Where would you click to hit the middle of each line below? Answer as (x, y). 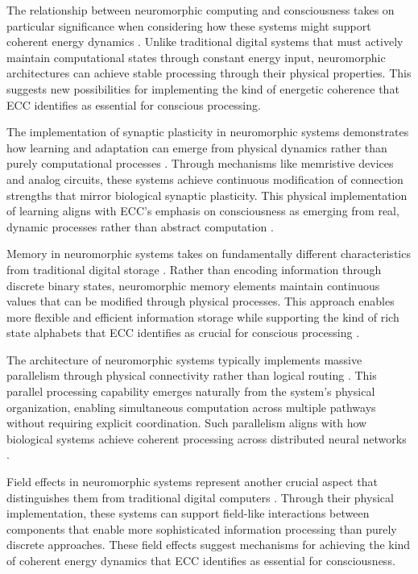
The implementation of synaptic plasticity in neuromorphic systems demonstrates (208, 132)
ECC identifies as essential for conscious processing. (134, 104)
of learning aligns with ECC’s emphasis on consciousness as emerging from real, (203, 211)
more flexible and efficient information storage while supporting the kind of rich (203, 316)
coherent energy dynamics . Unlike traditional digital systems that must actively (205, 42)
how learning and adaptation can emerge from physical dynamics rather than (197, 147)
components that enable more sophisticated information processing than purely (202, 528)
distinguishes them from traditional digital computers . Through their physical (200, 497)
